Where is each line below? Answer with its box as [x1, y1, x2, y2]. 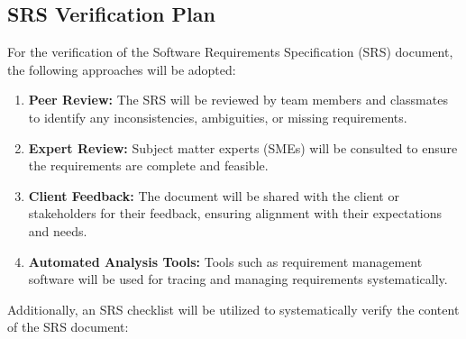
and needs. [28, 221, 87, 240]
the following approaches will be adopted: [7, 60, 236, 78]
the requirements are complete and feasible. [28, 156, 269, 175]
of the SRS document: [7, 317, 129, 336]
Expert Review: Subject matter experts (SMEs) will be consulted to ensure [28, 138, 458, 157]
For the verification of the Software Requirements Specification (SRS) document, [7, 42, 453, 61]
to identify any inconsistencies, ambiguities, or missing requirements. [28, 107, 407, 126]
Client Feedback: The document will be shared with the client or [28, 186, 399, 205]
